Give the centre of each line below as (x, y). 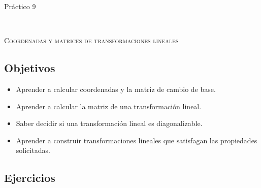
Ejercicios (30, 178)
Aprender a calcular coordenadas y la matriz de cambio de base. (116, 89)
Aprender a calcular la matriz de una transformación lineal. (109, 106)
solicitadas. (33, 150)
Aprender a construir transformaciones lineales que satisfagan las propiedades (137, 140)
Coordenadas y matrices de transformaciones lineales (91, 40)
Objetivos (30, 68)
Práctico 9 (20, 6)
